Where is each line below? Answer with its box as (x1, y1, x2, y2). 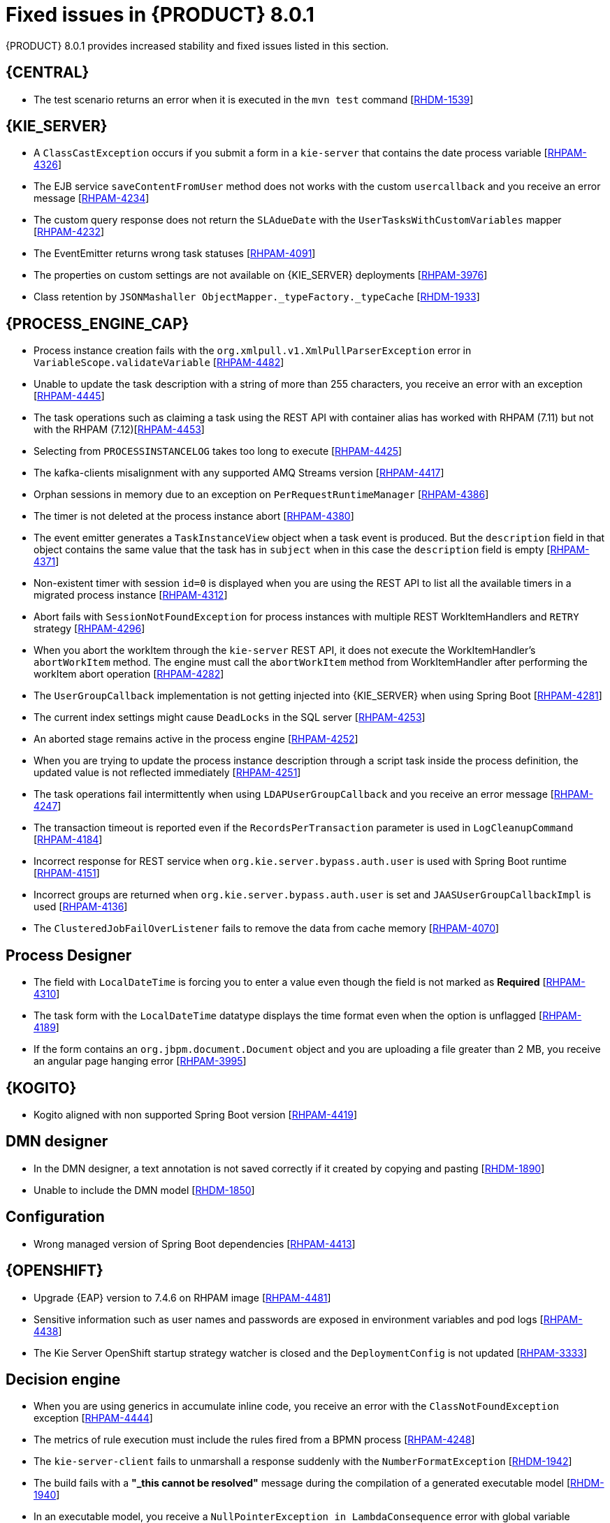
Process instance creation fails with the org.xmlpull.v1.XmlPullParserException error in (34, 344, 472, 357)
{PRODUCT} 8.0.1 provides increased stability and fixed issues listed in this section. (6, 39, 389, 52)
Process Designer (6, 946, 132, 964)
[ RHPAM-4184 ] (34, 833, 103, 846)
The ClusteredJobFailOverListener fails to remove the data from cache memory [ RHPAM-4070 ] (34, 922, 500, 935)
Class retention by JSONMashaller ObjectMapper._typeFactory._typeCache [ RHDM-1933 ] (34, 291, 480, 303)
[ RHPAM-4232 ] (34, 226, 105, 238)
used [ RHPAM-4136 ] (34, 901, 128, 913)
